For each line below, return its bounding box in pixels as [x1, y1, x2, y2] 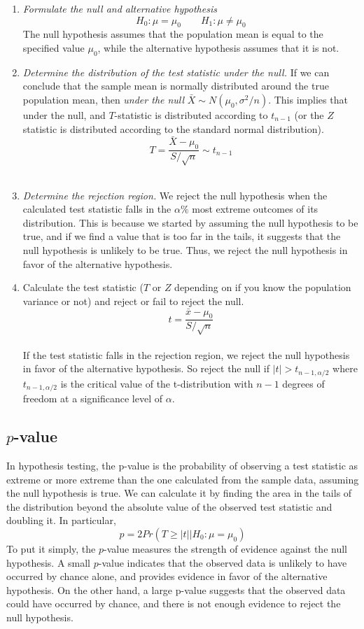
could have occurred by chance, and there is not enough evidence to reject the [6, 596, 341, 611]
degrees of [282, 376, 325, 390]
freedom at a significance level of [22, 391, 163, 406]
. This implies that [268, 92, 348, 106]
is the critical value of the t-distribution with [60, 376, 253, 390]
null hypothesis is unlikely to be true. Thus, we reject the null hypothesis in [22, 242, 348, 257]
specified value [22, 40, 85, 55]
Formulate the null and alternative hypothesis [22, 1, 217, 15]
